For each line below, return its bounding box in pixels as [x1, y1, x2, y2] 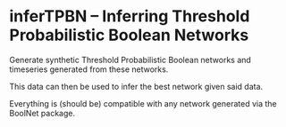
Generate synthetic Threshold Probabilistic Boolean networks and [9, 54, 252, 65]
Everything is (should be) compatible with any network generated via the [9, 98, 277, 108]
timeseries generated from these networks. [9, 64, 169, 75]
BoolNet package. [9, 107, 76, 118]
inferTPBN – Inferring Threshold [9, 6, 250, 27]
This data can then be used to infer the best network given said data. [9, 81, 264, 91]
